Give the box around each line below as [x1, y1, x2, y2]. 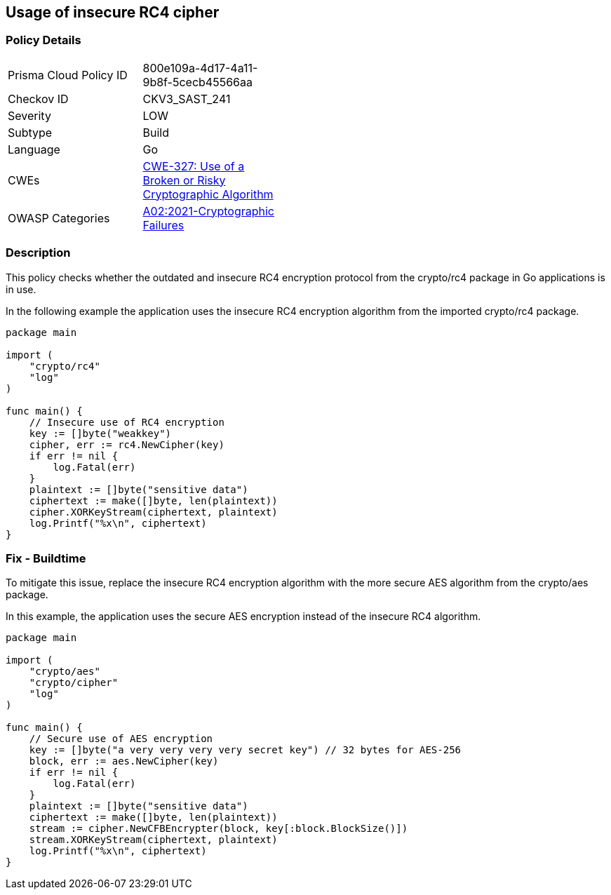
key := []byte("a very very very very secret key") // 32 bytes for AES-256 [29, 744, 462, 756]
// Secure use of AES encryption [29, 733, 213, 745]
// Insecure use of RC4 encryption [29, 416, 224, 428]
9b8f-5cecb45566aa [142, 74, 253, 89]
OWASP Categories [8, 210, 110, 225]
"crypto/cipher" [29, 677, 119, 689]
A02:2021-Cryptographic [142, 203, 274, 218]
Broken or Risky [142, 173, 226, 187]
